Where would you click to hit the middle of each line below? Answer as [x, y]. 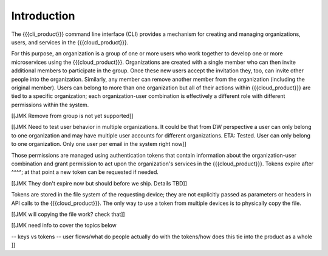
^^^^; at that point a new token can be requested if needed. [85, 172]
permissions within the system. [50, 105]
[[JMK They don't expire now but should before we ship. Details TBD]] [99, 183]
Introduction [43, 16]
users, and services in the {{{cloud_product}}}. [70, 42]
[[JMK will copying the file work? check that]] [68, 214]
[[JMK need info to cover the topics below [64, 226]
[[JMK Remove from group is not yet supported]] [72, 116]
